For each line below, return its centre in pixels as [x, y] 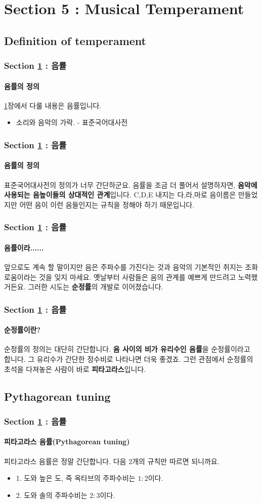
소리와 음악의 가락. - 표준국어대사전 [72, 122]
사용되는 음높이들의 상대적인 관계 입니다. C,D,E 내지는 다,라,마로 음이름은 [120, 195]
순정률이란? [23, 330]
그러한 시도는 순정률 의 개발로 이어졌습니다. [96, 287]
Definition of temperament [75, 40]
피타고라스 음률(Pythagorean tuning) [67, 442]
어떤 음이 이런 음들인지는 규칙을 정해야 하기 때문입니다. [107, 204]
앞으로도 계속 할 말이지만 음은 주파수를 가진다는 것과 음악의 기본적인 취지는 [123, 267]
